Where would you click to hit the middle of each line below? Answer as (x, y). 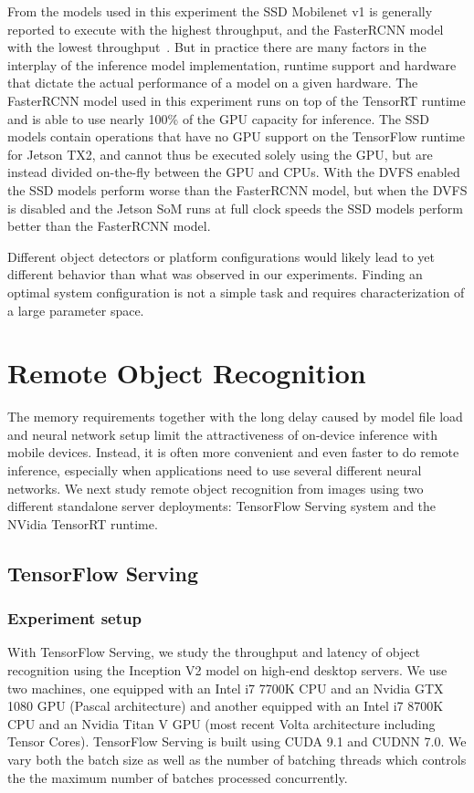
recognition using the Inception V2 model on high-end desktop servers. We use (227, 669)
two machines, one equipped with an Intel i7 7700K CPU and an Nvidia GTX (226, 688)
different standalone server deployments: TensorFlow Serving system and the (222, 506)
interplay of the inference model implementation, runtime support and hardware (232, 64)
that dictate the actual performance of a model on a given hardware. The (213, 83)
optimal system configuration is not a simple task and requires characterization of (236, 292)
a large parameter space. (76, 310)
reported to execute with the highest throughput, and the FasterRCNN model (226, 29)
